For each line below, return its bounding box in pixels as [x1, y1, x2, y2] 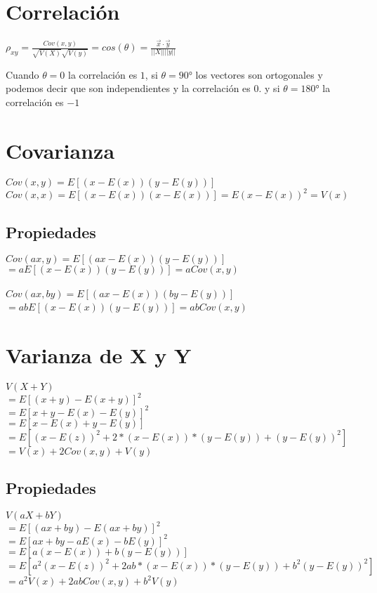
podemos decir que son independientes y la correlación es [6, 81, 251, 96]
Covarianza [6, 136, 115, 164]
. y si [258, 81, 280, 96]
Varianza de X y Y [6, 340, 192, 369]
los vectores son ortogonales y [195, 67, 323, 82]
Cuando [6, 67, 39, 82]
